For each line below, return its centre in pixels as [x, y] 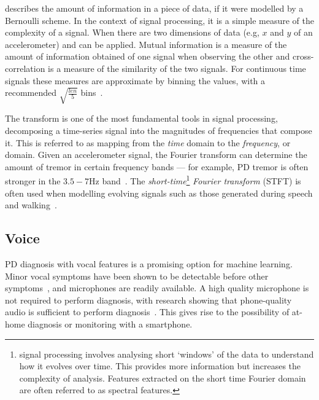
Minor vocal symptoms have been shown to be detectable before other [137, 276]
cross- [303, 56]
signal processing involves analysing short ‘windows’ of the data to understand [167, 354]
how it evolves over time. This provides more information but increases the [160, 366]
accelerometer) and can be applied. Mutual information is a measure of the [146, 44]
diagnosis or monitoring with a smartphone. [110, 324]
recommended [31, 92]
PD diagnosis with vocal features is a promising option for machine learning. [149, 264]
